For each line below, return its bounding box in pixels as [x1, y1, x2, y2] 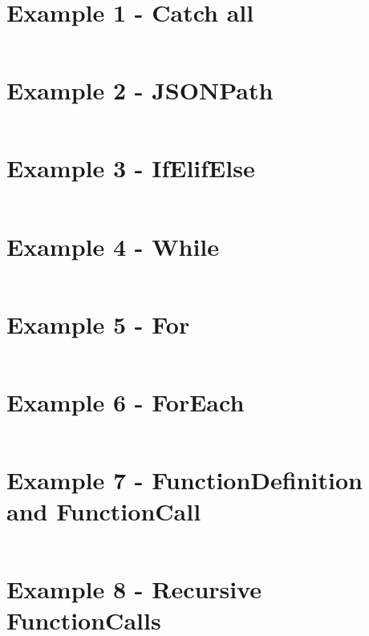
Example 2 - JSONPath [6, 74, 274, 107]
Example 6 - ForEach [6, 385, 245, 418]
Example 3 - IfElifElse [6, 152, 255, 184]
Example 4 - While [6, 229, 220, 262]
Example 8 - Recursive [6, 573, 262, 606]
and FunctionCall [6, 495, 201, 528]
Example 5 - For [6, 307, 190, 340]
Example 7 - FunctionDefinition [6, 463, 363, 496]
